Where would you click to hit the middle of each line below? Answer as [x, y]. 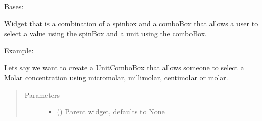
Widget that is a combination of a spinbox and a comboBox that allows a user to [131, 23]
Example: [19, 50]
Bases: [14, 6]
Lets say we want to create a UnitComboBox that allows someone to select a [124, 67]
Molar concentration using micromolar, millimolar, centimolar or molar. [116, 77]
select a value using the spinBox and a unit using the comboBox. [105, 33]
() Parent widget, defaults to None [111, 112]
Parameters [42, 94]
